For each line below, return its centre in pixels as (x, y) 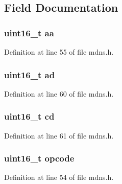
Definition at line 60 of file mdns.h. (59, 93)
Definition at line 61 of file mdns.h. (59, 135)
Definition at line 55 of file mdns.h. (59, 52)
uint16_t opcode (39, 158)
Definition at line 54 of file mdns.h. (59, 177)
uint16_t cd (29, 116)
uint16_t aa (29, 32)
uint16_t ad (30, 74)
